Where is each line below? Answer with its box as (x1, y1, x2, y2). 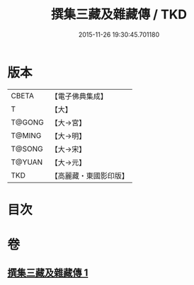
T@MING (11, 130, 42, 140)
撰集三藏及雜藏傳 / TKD (50, 6, 188, 23)
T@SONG (11, 144, 44, 153)
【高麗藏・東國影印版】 (50, 170, 129, 180)
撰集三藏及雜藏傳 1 (7, 267, 89, 279)
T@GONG (11, 117, 44, 127)
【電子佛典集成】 (50, 91, 108, 101)
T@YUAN (11, 157, 43, 167)
